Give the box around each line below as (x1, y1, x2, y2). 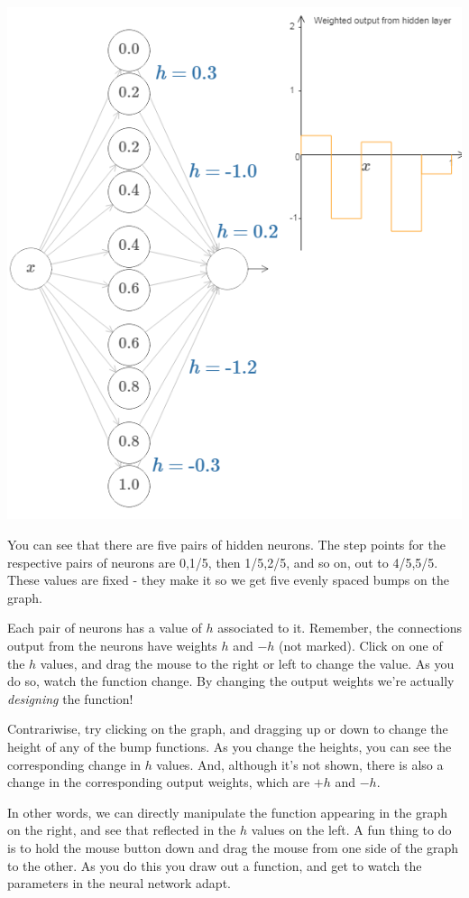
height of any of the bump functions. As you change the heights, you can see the (7, 736, 452, 755)
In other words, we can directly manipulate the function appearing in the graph (7, 802, 447, 821)
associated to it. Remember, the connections (217, 618, 462, 637)
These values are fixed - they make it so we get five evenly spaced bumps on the (7, 570, 449, 589)
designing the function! (7, 689, 133, 708)
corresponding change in (7, 755, 141, 773)
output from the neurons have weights (7, 636, 217, 655)
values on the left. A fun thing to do (251, 820, 452, 839)
